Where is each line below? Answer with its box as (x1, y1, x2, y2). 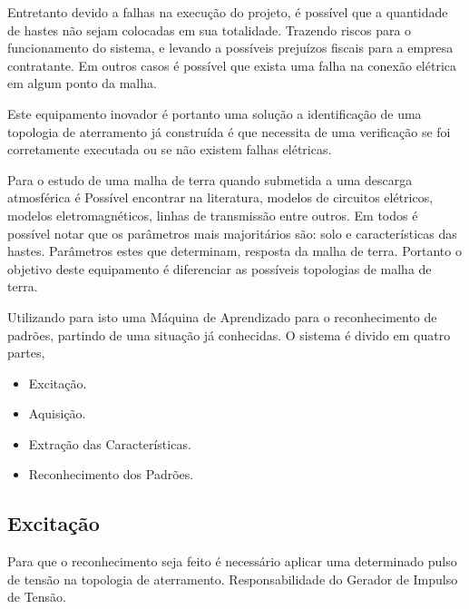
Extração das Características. (28, 434, 191, 453)
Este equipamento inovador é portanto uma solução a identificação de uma (7, 103, 422, 123)
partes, (7, 343, 45, 362)
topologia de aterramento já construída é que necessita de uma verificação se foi (7, 122, 451, 141)
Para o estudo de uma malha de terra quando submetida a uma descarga (7, 170, 413, 189)
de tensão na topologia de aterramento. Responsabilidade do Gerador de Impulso (7, 569, 458, 588)
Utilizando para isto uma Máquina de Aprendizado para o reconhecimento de (7, 307, 437, 326)
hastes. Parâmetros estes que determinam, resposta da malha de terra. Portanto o (7, 241, 462, 260)
